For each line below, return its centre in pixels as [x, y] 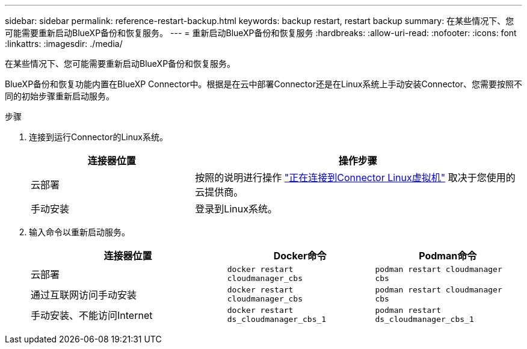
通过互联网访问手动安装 [84, 295]
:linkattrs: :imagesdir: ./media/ [64, 44]
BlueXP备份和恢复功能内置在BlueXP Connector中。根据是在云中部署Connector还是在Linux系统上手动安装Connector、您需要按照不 [263, 84]
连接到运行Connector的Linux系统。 [98, 137]
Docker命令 [300, 256]
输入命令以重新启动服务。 [79, 232]
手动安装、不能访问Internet [92, 315]
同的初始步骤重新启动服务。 [60, 96]
